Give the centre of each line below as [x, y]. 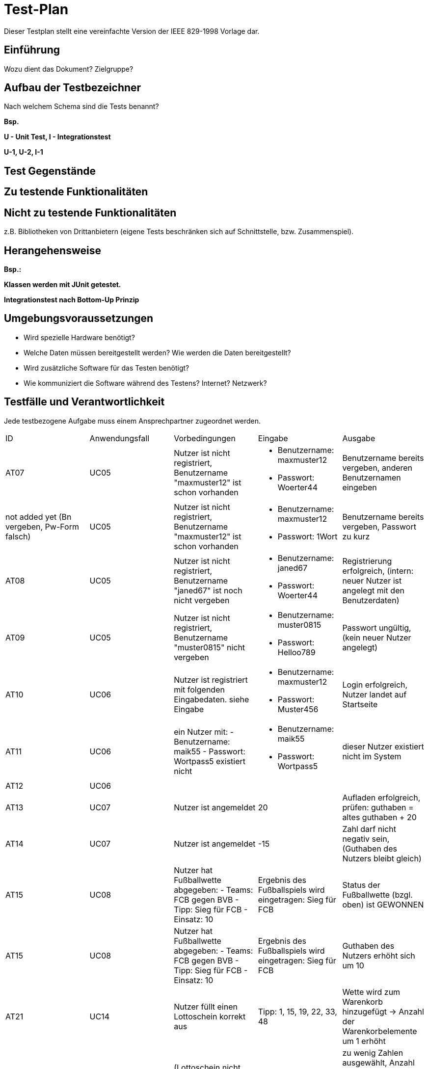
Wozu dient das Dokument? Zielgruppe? [69, 69]
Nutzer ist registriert [211, 680]
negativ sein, [366, 839]
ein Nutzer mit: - [204, 732]
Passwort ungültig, [377, 628]
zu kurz [356, 536]
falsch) [18, 536]
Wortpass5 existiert [210, 761]
